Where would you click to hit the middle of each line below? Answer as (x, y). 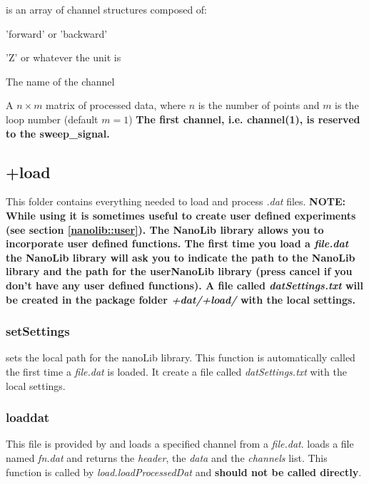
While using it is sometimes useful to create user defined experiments (181, 215)
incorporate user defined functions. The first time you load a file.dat (177, 243)
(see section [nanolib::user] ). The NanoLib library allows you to (165, 229)
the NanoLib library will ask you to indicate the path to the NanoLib (181, 257)
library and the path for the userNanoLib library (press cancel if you (179, 271)
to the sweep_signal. (58, 133)
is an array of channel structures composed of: (107, 9)
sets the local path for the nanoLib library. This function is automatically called (181, 357)
